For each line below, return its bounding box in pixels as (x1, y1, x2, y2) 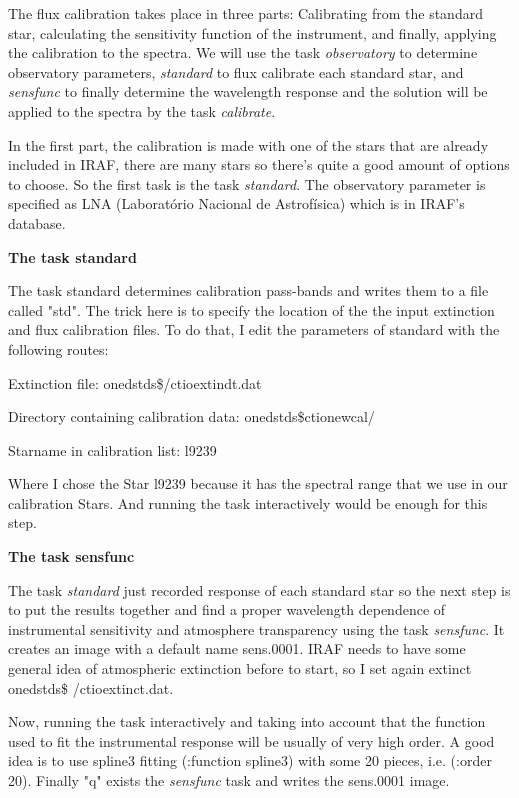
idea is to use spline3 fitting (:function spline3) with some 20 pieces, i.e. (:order (8, 750, 492, 771)
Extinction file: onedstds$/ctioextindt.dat (8, 372, 262, 393)
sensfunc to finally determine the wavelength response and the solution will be (8, 81, 488, 102)
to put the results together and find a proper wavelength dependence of (8, 599, 446, 620)
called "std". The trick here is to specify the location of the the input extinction (8, 299, 495, 320)
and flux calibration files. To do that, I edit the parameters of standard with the (8, 319, 500, 340)
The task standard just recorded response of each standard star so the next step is (8, 579, 511, 600)
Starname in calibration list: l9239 (8, 439, 217, 460)
